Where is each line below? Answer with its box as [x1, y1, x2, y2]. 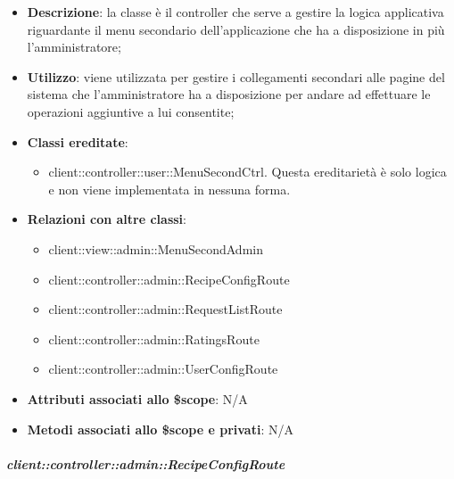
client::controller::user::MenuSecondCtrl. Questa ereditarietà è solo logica [48, 162, 447, 181]
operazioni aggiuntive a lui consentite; [27, 102, 235, 120]
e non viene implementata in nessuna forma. [48, 179, 291, 198]
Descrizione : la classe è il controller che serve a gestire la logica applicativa [27, 3, 444, 21]
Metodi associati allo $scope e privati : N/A [27, 419, 293, 438]
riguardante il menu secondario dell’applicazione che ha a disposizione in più [27, 20, 445, 38]
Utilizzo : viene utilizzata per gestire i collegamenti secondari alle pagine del [27, 67, 445, 86]
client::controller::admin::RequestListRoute [48, 300, 283, 318]
